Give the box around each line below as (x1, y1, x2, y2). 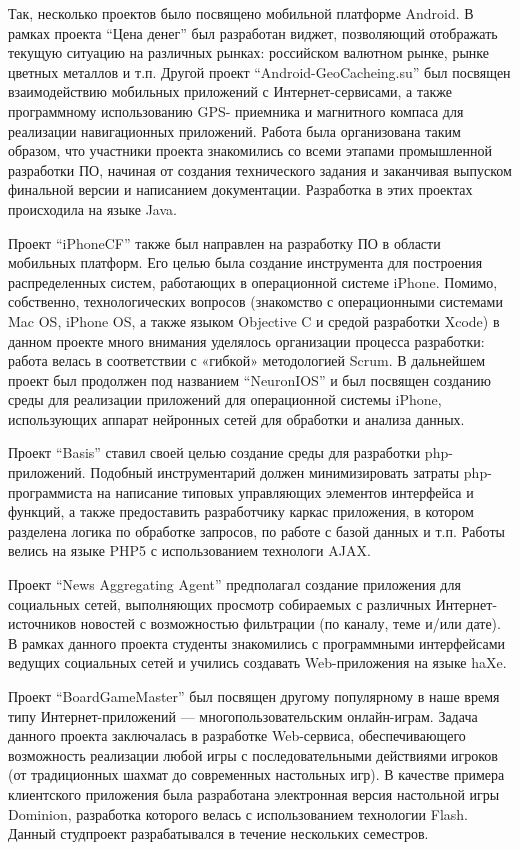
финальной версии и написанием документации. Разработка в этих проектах (8, 179, 473, 200)
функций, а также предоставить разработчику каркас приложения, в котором (8, 501, 474, 522)
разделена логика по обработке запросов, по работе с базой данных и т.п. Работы (8, 520, 505, 541)
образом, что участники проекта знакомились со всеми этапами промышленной (8, 140, 492, 161)
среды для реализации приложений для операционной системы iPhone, (8, 389, 442, 410)
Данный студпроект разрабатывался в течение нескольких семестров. (8, 823, 429, 844)
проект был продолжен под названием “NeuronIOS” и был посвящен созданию (8, 369, 491, 390)
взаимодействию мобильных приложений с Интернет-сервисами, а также (8, 81, 452, 102)
